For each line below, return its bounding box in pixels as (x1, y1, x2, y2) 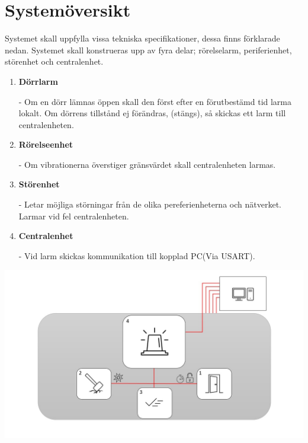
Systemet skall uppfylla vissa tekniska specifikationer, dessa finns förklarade (5, 32, 280, 44)
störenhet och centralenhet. (5, 55, 104, 68)
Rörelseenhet (18, 138, 73, 151)
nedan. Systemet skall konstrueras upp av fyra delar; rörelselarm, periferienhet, (5, 43, 292, 56)
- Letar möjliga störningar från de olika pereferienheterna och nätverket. (18, 198, 281, 211)
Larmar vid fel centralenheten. (18, 209, 129, 222)
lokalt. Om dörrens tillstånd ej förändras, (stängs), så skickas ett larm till (18, 107, 286, 119)
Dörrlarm (18, 75, 58, 87)
